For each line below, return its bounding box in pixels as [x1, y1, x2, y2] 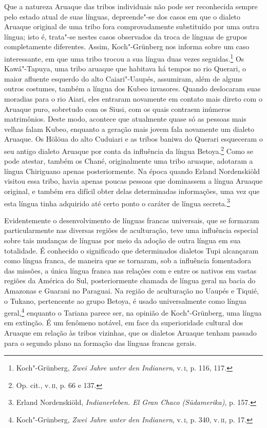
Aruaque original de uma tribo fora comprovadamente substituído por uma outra [4, 21, 259, 32]
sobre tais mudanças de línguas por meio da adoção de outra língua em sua [4, 235, 241, 246]
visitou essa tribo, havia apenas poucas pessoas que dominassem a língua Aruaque [4, 176, 263, 186]
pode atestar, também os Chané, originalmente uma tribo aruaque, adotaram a [4, 155, 253, 166]
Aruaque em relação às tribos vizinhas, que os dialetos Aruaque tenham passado [4, 327, 257, 338]
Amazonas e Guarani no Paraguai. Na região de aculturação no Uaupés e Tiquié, [4, 285, 259, 296]
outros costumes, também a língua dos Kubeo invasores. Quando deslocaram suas [4, 83, 261, 94]
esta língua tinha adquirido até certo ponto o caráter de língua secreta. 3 [4, 196, 230, 208]
